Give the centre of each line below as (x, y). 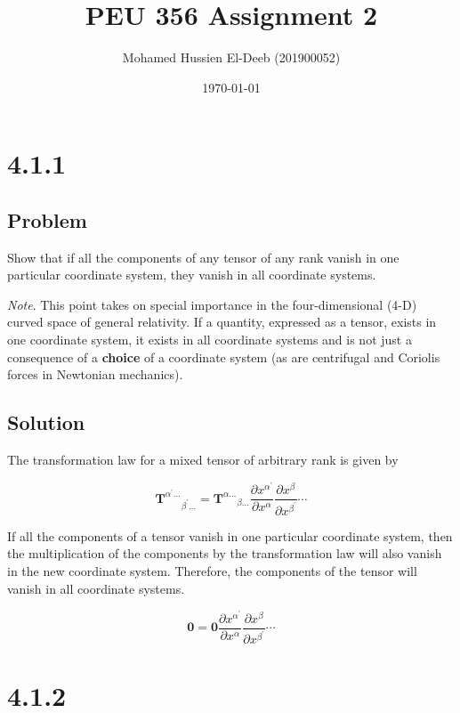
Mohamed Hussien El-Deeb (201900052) (231, 57)
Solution (46, 422)
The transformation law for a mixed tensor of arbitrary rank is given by (203, 460)
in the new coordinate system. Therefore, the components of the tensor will (212, 570)
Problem (47, 219)
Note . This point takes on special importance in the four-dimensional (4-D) (212, 304)
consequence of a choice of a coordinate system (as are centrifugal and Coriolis (224, 356)
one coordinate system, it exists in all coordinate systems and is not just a (210, 340)
